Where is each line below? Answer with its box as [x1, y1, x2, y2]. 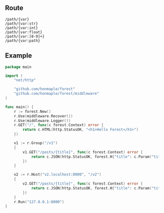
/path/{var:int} [5, 25, 38, 30]
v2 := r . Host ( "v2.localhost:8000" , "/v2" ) [14, 172, 102, 177]
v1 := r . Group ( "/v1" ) [14, 141, 58, 146]
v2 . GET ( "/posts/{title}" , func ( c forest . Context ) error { [22, 181, 143, 186]
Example [5, 51, 32, 60]
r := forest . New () [14, 109, 51, 114]
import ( [5, 73, 23, 78]
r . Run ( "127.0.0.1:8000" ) [14, 199, 64, 204]
